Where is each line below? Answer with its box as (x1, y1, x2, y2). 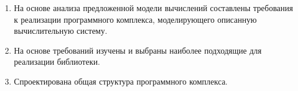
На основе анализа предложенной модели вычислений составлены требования (14, 2, 293, 13)
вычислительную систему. (14, 24, 108, 37)
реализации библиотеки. (14, 55, 101, 68)
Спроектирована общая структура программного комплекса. (14, 75, 228, 87)
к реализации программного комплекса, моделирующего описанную (14, 13, 257, 25)
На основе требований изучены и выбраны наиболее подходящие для (14, 44, 262, 56)
